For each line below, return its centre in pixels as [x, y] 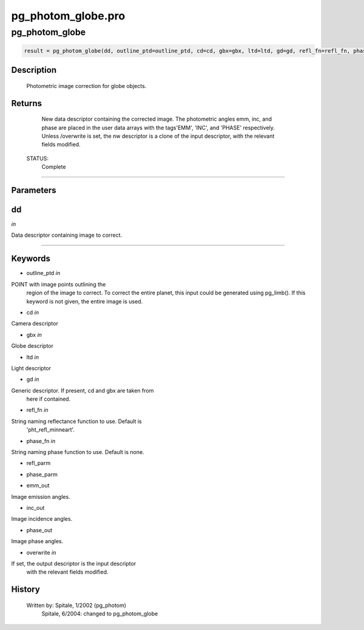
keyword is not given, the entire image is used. [85, 301]
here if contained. [49, 399]
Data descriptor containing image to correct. [67, 235]
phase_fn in [41, 441]
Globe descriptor [32, 346]
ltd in [33, 357]
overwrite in [41, 552]
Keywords [31, 259]
